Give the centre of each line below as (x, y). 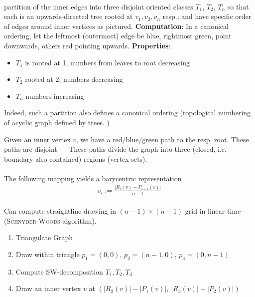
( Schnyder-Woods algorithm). (50, 220)
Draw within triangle (48, 254)
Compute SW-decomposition (59, 271)
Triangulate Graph (44, 237)
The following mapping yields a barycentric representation (93, 178)
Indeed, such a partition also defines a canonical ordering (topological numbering (127, 113)
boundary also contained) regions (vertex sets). (76, 158)
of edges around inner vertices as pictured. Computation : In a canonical (116, 26)
